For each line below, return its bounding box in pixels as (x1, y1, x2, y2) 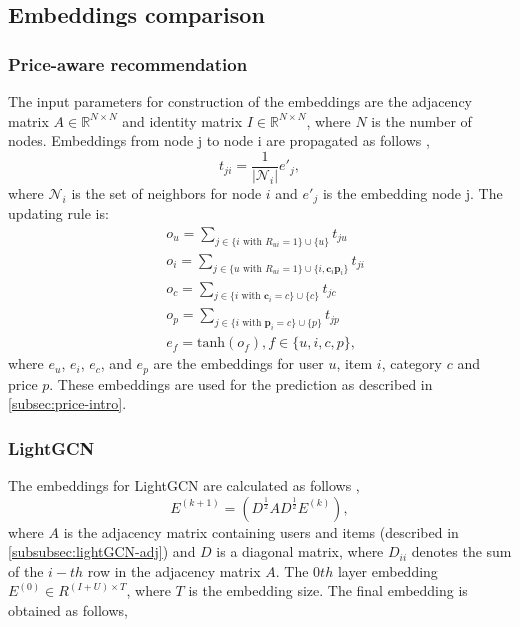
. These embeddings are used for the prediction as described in (49, 373, 433, 394)
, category (381, 353, 442, 374)
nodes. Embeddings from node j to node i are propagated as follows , (8, 130, 430, 151)
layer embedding (337, 560, 438, 581)
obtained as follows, (8, 599, 128, 620)
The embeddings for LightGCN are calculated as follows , (8, 475, 360, 495)
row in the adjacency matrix (87, 560, 261, 581)
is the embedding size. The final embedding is (188, 580, 468, 601)
